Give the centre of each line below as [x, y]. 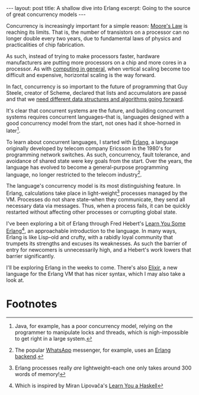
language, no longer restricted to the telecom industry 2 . [74, 174]
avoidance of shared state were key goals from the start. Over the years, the [99, 160]
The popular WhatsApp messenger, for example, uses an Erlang [93, 350]
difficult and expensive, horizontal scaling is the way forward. [81, 75]
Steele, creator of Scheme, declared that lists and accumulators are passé [97, 93]
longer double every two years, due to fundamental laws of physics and [94, 38]
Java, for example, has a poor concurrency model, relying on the [94, 326]
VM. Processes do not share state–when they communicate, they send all [96, 199]
